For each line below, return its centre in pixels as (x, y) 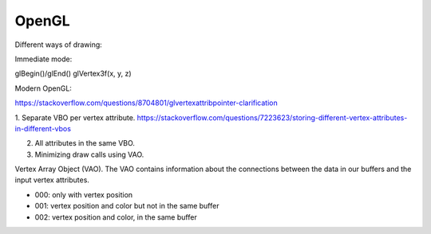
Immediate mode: (43, 59)
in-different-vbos (43, 128)
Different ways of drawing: (59, 45)
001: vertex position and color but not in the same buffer (127, 206)
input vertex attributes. (52, 180)
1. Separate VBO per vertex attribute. (75, 117)
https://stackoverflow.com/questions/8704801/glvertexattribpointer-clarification (146, 103)
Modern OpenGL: (43, 88)
